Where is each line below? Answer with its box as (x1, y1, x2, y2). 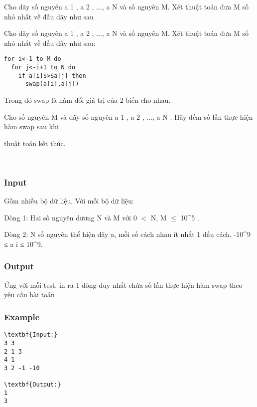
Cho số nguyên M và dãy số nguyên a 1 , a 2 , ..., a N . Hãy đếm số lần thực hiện (4, 111, 253, 122)
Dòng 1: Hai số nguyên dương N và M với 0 (4, 212, 137, 222)
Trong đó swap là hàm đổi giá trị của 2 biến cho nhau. (4, 95, 171, 105)
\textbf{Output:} (4, 381, 61, 389)
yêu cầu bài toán (4, 289, 55, 300)
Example (4, 310, 40, 323)
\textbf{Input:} (4, 331, 58, 339)
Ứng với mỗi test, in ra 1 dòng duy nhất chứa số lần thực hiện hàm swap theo (4, 279, 243, 290)
